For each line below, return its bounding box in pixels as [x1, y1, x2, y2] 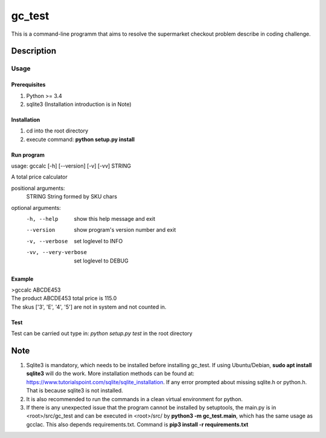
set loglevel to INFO [74, 237, 123, 244]
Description [11, 46, 57, 56]
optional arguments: [11, 204, 62, 211]
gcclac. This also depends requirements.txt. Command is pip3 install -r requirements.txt [26, 420, 249, 428]
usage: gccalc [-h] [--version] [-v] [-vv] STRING [11, 162, 132, 169]
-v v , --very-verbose [26, 249, 88, 256]
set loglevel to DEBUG [74, 257, 129, 264]
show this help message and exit [74, 215, 155, 223]
